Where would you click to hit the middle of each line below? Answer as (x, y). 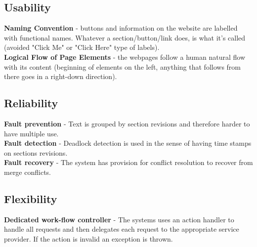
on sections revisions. (36, 152)
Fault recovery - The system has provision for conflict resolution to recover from (128, 162)
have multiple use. (31, 133)
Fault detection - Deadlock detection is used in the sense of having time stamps (128, 143)
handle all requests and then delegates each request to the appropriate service (122, 229)
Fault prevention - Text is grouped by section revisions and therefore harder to (127, 123)
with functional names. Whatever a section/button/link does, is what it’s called (125, 37)
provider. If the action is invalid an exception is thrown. (88, 238)
